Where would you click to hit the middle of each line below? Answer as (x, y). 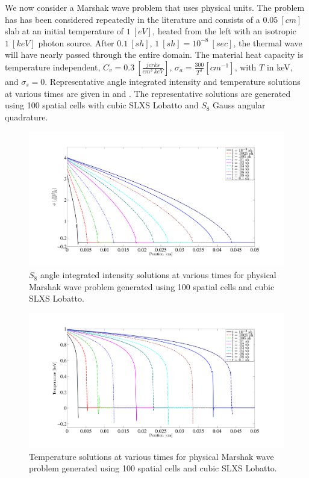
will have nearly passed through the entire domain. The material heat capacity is (154, 54)
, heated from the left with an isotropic (225, 31)
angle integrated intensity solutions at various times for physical (158, 275)
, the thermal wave (268, 42)
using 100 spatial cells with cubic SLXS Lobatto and (102, 105)
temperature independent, (53, 67)
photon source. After (76, 42)
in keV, (279, 67)
